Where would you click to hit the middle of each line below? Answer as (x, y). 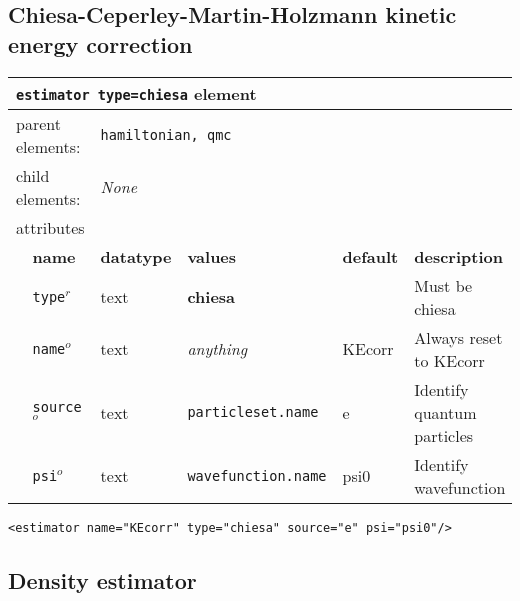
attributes (50, 227)
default (370, 256)
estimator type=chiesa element (136, 93)
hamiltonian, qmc (166, 134)
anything (217, 349)
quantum (445, 412)
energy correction (100, 43)
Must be (443, 285)
